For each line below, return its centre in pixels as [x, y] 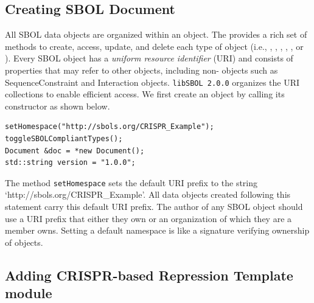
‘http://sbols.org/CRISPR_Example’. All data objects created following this [148, 194]
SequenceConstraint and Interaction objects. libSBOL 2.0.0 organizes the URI [152, 82]
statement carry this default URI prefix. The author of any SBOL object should [154, 207]
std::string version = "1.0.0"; [70, 163]
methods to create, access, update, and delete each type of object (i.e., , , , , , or [154, 46]
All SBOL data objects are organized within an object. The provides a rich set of [156, 34]
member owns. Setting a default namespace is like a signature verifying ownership [157, 230]
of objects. [24, 242]
